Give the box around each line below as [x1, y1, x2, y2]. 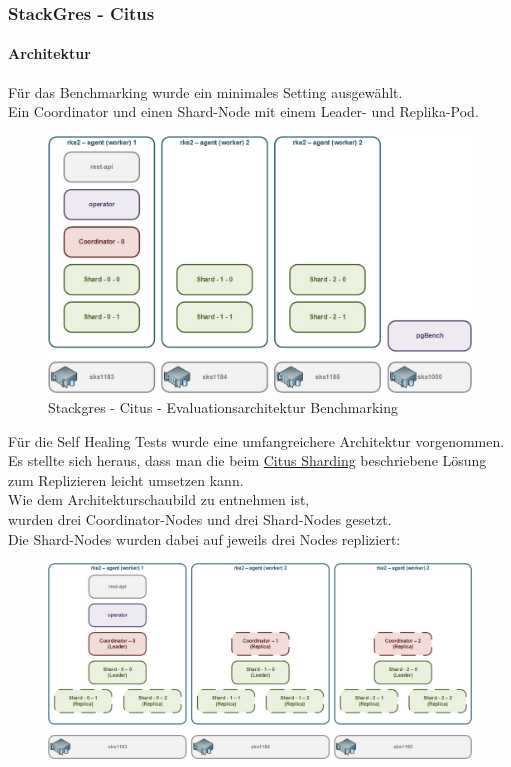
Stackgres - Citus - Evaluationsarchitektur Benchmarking [48, 396, 398, 417]
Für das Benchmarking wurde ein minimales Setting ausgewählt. [8, 81, 403, 102]
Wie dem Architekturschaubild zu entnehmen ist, [8, 489, 310, 510]
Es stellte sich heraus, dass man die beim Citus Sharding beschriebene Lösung [8, 450, 487, 471]
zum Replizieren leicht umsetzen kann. [8, 469, 244, 490]
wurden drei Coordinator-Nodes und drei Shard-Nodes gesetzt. [8, 508, 392, 529]
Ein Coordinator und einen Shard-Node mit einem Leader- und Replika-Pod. [8, 101, 479, 122]
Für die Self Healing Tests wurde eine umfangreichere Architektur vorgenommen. [8, 430, 505, 451]
